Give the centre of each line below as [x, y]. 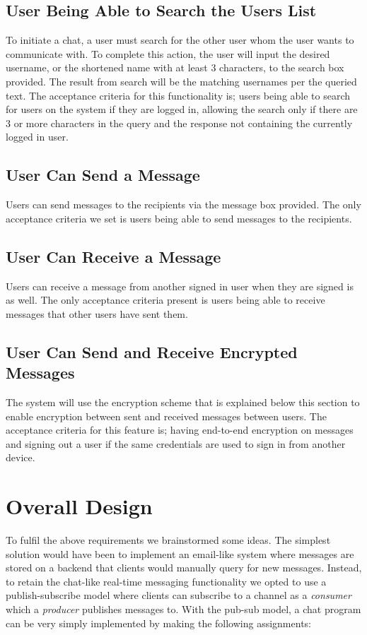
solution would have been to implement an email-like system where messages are [180, 553]
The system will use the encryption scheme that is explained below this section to [183, 402]
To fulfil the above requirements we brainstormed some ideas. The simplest [168, 540]
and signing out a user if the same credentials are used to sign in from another [176, 443]
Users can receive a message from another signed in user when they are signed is [180, 286]
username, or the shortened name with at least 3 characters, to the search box [175, 67]
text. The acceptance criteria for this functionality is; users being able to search [178, 95]
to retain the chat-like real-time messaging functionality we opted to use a [166, 581]
